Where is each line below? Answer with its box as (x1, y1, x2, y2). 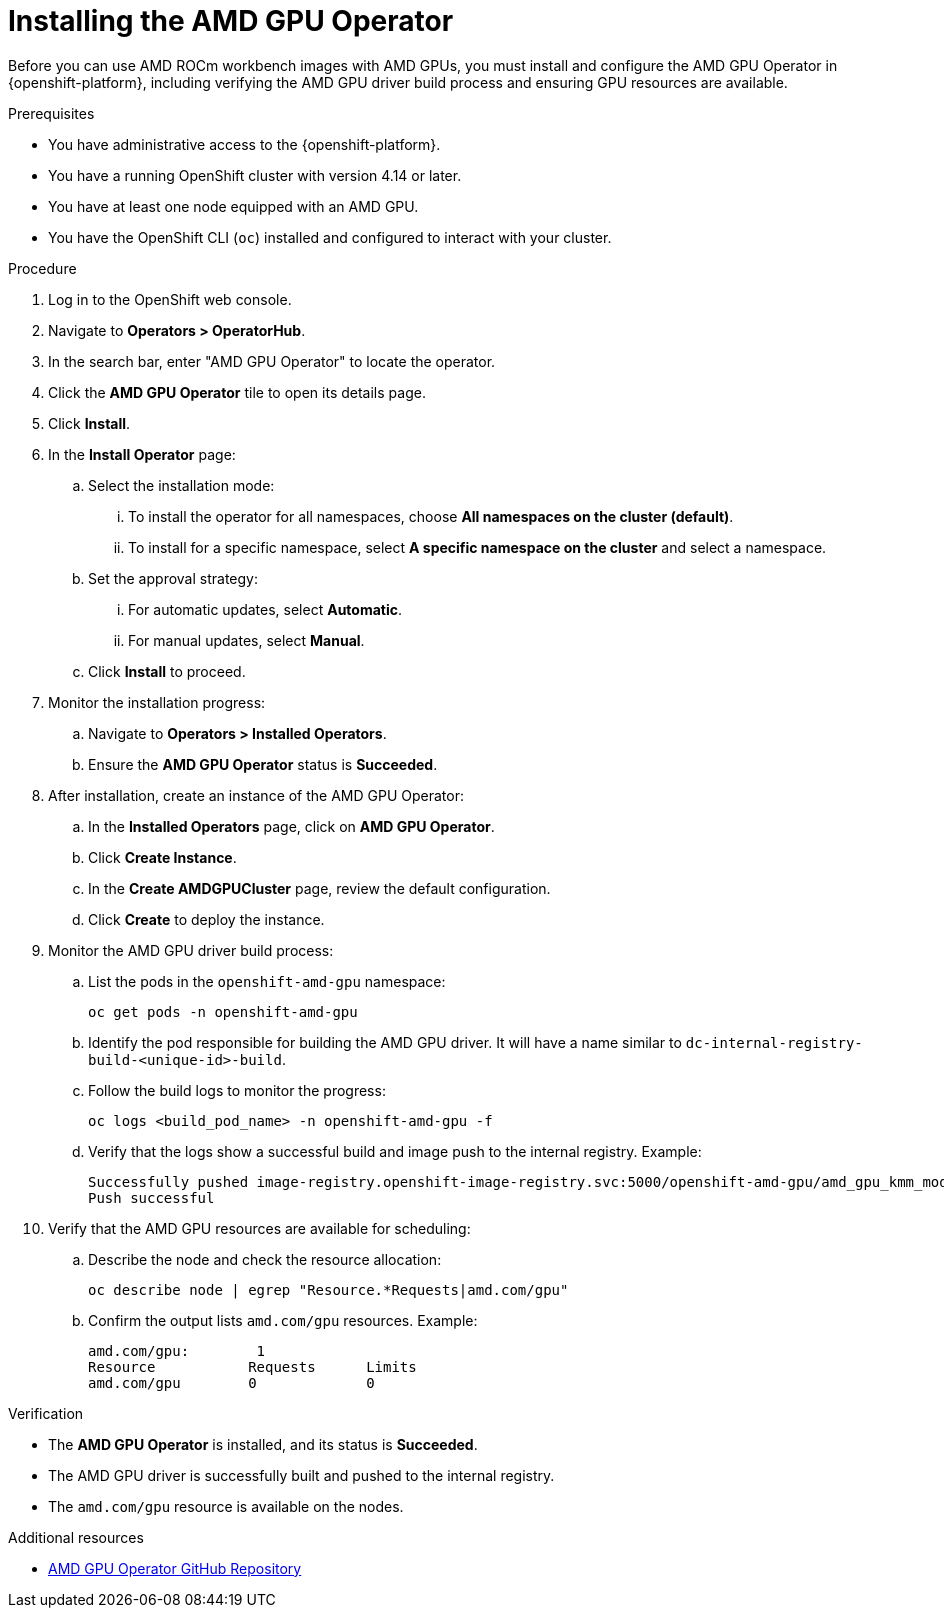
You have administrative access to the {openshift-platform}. (48, 135, 441, 153)
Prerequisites (8, 104, 95, 122)
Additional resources (8, 1528, 144, 1546)
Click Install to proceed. (88, 662, 246, 680)
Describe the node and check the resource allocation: (88, 1250, 442, 1268)
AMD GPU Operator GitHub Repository (48, 1559, 302, 1577)
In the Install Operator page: (48, 445, 236, 463)
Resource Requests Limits (88, 1358, 417, 1375)
